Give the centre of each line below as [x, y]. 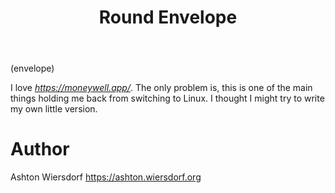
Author [40, 149]
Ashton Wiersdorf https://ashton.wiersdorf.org [106, 177]
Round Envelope [168, 17]
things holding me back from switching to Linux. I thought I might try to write [167, 98]
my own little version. [54, 109]
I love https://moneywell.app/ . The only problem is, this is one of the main [161, 88]
